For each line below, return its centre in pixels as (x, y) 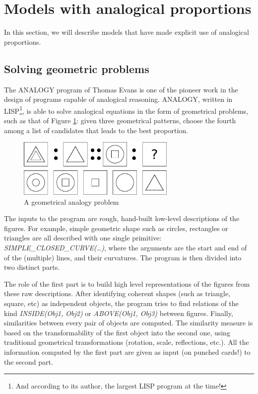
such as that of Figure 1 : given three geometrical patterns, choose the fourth (120, 120)
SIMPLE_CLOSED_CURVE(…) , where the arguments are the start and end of (126, 248)
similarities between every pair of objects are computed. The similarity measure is (129, 323)
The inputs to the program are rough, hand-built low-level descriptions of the (122, 218)
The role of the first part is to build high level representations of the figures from (127, 283)
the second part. (29, 361)
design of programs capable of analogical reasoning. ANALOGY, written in (118, 99)
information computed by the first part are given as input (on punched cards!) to (127, 352)
